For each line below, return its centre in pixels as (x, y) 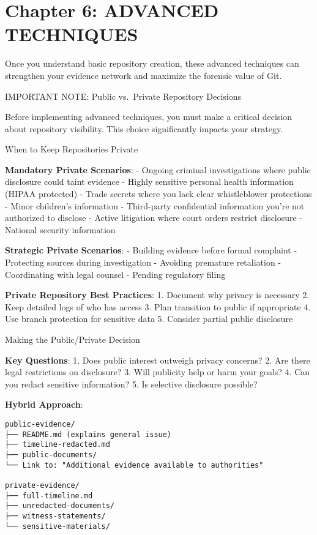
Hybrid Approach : (44, 404)
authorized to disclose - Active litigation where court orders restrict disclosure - (154, 218)
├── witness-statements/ (55, 516)
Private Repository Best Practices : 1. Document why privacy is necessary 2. (157, 295)
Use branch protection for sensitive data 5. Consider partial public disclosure (149, 319)
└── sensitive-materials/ (58, 526)
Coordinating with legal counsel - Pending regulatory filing (115, 274)
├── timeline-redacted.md (58, 445)
